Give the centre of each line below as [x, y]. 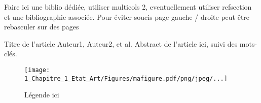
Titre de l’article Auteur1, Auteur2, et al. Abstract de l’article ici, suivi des [121, 43]
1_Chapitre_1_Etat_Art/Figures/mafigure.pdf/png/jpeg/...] [126, 78]
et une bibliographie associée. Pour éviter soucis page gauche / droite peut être [127, 16]
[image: [37, 70]
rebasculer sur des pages [42, 27]
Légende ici [42, 95]
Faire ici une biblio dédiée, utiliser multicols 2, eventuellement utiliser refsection [128, 7]
